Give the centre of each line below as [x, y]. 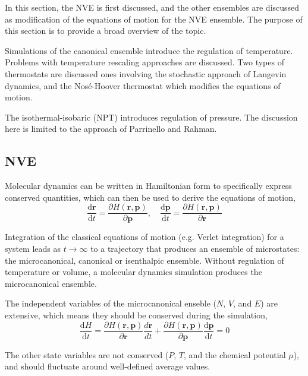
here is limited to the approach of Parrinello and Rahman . [111, 129]
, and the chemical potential [235, 354]
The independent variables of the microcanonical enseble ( [111, 303]
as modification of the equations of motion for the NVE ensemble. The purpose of [154, 19]
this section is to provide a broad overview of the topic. [106, 31]
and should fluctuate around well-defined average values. [108, 366]
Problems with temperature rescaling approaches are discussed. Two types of [144, 62]
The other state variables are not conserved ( [87, 354]
